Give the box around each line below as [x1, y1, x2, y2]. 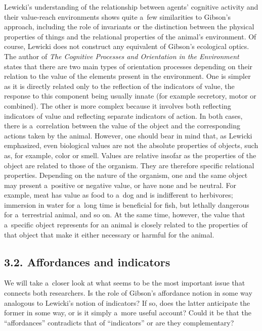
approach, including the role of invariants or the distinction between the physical [4, 21, 254, 32]
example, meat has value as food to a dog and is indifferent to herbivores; [4, 190, 233, 200]
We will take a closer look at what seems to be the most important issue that [4, 277, 245, 288]
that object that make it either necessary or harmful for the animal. [4, 229, 214, 240]
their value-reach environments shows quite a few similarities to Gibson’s [4, 11, 231, 22]
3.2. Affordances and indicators [4, 254, 170, 269]
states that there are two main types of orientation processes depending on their [4, 61, 253, 71]
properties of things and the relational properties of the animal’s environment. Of [4, 31, 256, 41]
